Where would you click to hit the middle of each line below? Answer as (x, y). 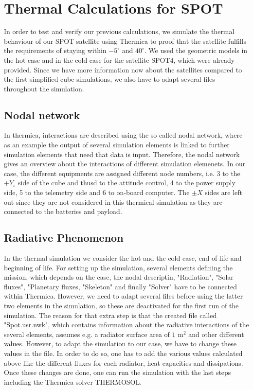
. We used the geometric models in (196, 50)
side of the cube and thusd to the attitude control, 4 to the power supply (127, 183)
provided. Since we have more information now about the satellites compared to (123, 69)
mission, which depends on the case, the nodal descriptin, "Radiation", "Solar (119, 277)
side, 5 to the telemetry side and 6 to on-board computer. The (97, 192)
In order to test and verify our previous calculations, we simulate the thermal (119, 31)
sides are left (224, 192)
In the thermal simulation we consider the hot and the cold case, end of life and (123, 258)
